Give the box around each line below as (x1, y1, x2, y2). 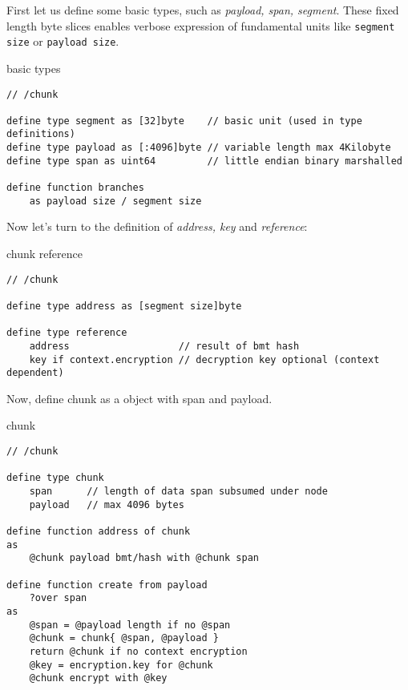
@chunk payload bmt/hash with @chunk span (29, 552, 259, 564)
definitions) (6, 128, 75, 140)
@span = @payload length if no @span (29, 619, 231, 631)
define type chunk (6, 472, 104, 484)
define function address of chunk (6, 525, 191, 537)
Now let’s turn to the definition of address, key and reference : (6, 218, 308, 235)
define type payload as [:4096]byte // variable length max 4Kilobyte (6, 142, 391, 154)
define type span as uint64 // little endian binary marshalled (6, 155, 402, 167)
